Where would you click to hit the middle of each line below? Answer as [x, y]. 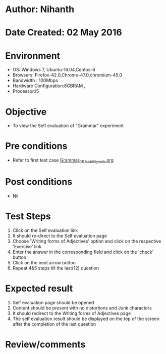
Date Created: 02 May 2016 [64, 33]
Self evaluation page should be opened [53, 302]
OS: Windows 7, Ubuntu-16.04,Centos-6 [54, 70]
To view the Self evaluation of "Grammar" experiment [68, 126]
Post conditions [39, 182]
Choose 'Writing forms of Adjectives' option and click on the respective [87, 241]
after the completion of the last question [54, 324]
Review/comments [45, 344]
